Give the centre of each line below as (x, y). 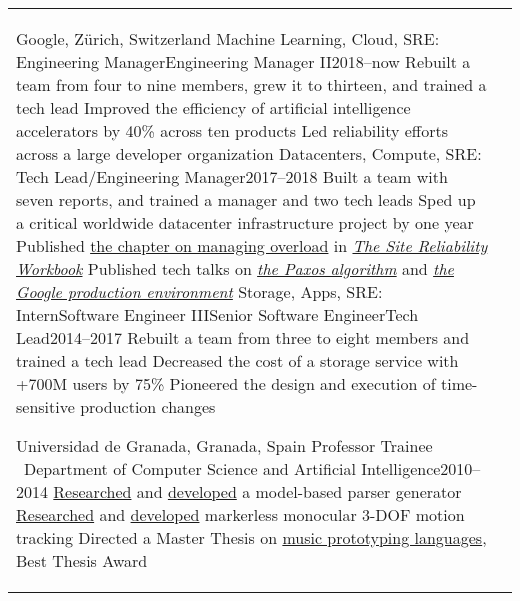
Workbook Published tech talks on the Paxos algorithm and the (235, 268)
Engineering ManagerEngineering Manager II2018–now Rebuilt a (243, 61)
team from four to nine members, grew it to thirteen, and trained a (251, 84)
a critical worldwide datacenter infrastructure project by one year (245, 222)
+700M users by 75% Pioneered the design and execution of (226, 383)
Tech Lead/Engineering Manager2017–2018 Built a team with (232, 176)
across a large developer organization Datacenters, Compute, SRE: (249, 153)
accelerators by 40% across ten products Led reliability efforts (232, 130)
